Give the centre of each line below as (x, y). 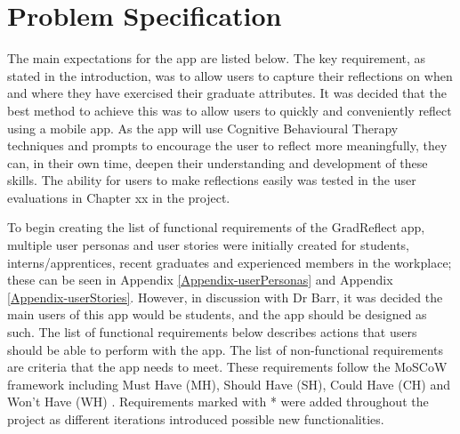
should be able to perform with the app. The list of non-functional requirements (226, 349)
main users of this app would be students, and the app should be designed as (217, 314)
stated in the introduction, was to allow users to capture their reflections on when (230, 75)
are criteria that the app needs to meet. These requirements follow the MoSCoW (227, 367)
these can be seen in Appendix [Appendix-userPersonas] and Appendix (200, 280)
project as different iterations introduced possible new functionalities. (196, 419)
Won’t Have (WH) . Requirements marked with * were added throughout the (218, 402)
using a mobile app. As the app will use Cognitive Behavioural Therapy (203, 128)
